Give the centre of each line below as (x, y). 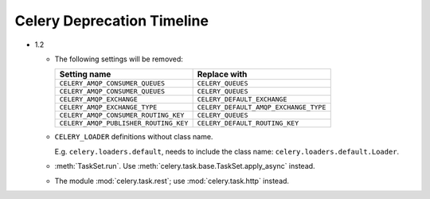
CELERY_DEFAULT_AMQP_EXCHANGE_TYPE (262, 107)
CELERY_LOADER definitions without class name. (134, 137)
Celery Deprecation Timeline (111, 21)
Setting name (85, 74)
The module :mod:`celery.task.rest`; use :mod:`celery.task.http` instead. (172, 181)
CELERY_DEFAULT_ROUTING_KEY (248, 123)
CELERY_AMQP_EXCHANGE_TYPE (108, 107)
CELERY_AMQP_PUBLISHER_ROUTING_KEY (124, 123)
